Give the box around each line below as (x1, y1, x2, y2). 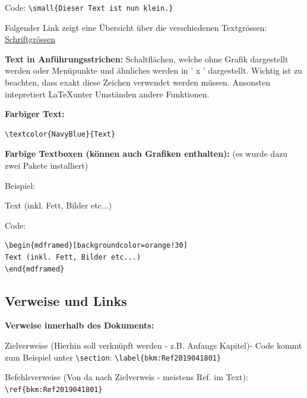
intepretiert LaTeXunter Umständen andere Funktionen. (5, 87, 210, 100)
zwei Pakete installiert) (5, 159, 88, 171)
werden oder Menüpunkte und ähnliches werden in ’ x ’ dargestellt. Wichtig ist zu (5, 64, 302, 77)
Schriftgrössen (5, 33, 56, 45)
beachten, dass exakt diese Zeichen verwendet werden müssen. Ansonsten (5, 76, 270, 89)
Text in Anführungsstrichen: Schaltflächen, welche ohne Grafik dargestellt (5, 52, 289, 65)
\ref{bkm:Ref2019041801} (5, 385, 103, 394)
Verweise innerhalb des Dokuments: (5, 319, 154, 331)
